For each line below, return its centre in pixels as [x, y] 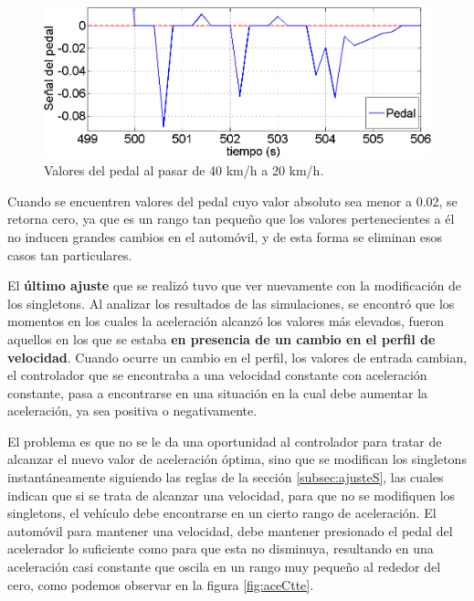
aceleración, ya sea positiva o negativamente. [132, 411]
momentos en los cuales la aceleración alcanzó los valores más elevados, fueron [226, 321]
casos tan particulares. [70, 254]
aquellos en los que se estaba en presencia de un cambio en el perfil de [221, 338]
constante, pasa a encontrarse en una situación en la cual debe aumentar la [218, 392]
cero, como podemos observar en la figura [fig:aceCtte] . [161, 584]
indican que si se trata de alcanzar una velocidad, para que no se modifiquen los [232, 495]
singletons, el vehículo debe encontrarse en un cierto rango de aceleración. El [222, 513]
